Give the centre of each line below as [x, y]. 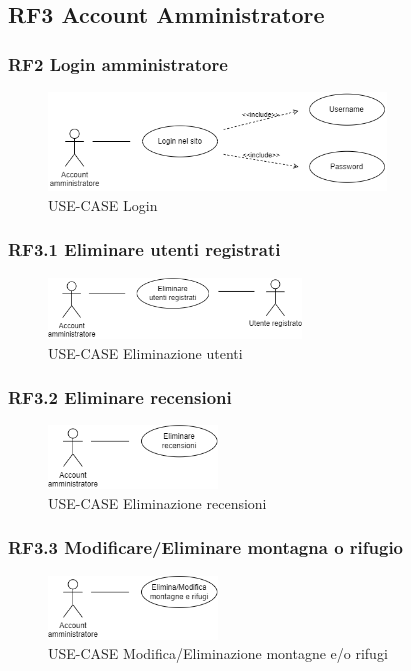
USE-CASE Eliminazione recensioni [157, 502]
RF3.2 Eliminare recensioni [120, 397]
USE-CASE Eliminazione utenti [145, 352]
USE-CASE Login [103, 204]
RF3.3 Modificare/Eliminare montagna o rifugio [206, 547]
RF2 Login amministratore [118, 63]
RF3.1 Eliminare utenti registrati [144, 249]
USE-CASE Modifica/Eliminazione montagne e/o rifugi [218, 653]
